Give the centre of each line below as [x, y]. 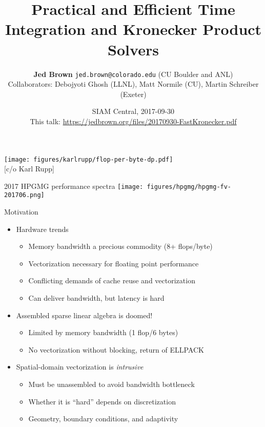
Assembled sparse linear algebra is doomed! [84, 315]
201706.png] [24, 195]
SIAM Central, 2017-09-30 [133, 111]
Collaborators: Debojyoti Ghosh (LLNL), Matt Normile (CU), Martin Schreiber [133, 84]
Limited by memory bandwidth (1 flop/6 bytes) [103, 332]
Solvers [133, 49]
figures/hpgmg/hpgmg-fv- [189, 187]
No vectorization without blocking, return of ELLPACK [116, 349]
